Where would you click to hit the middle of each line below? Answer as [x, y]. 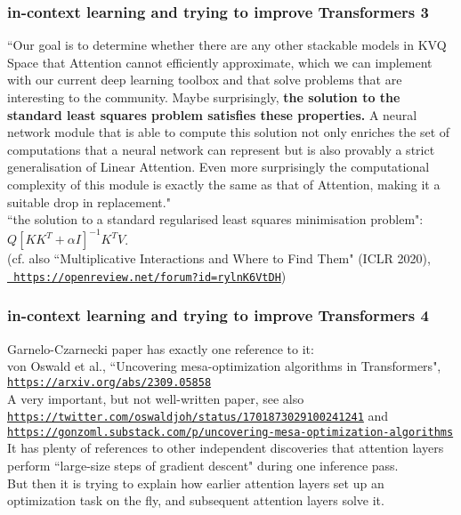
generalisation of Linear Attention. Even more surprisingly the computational [218, 167]
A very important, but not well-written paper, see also [156, 398]
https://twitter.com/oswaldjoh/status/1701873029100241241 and [198, 416]
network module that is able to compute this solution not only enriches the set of [229, 132]
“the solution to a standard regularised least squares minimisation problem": [215, 219]
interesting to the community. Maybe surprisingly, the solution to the [204, 97]
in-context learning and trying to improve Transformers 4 [218, 315]
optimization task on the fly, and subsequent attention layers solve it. [196, 500]
